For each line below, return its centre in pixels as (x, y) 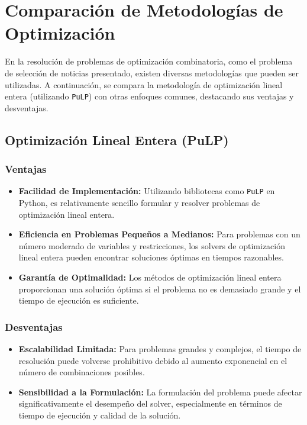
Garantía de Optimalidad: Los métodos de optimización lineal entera (150, 277)
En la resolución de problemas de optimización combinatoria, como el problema (149, 61)
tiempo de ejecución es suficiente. (79, 300)
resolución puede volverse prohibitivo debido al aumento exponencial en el (153, 360)
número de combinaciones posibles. (82, 372)
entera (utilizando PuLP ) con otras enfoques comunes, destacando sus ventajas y (149, 96)
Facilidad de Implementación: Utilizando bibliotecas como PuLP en (147, 191)
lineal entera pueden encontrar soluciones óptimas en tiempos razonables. (151, 257)
